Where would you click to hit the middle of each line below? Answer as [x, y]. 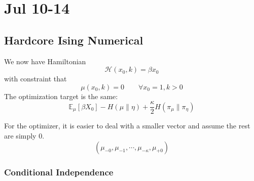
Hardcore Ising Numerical [74, 40]
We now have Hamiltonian [45, 61]
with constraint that [35, 79]
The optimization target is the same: [61, 96]
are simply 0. [24, 136]
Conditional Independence [59, 172]
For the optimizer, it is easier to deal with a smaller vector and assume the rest [127, 126]
